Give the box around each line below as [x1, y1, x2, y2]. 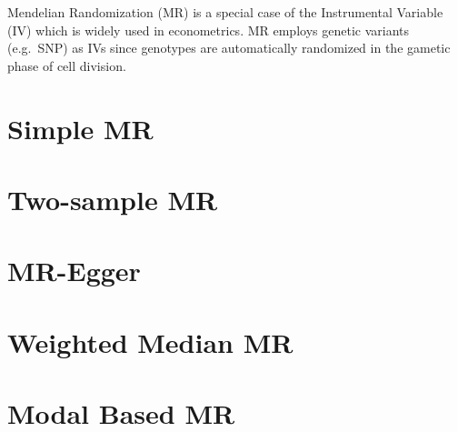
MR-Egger [7, 252, 141, 289]
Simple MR [7, 109, 154, 146]
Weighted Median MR [7, 323, 294, 360]
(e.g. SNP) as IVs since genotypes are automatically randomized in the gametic [7, 38, 451, 57]
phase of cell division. [7, 55, 126, 75]
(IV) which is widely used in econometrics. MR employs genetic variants [7, 20, 409, 39]
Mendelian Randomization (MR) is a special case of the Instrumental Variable [7, 3, 443, 21]
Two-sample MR [7, 180, 218, 217]
